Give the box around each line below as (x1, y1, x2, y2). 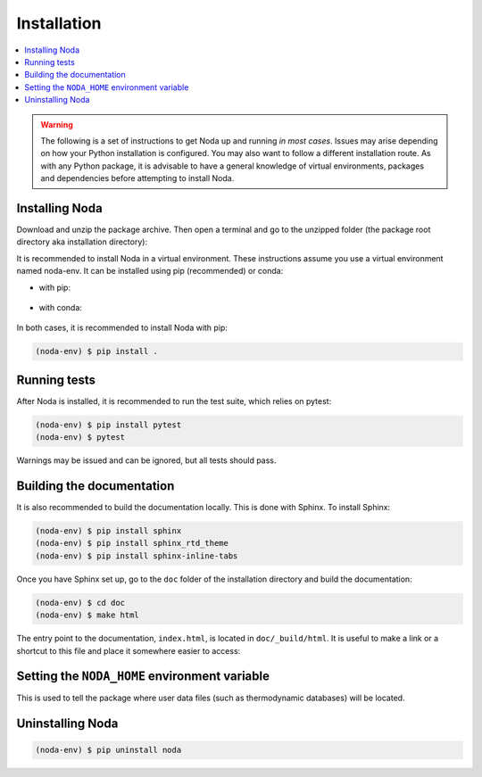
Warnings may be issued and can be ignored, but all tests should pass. (16, 455, 277, 466)
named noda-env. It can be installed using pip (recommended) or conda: (16, 266, 284, 277)
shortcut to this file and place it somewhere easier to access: (16, 645, 241, 656)
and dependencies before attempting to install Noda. (40, 173, 235, 184)
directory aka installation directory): (16, 236, 147, 247)
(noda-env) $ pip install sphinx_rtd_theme (35, 538, 229, 549)
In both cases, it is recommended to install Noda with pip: (16, 322, 228, 334)
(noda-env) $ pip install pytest (35, 419, 182, 430)
